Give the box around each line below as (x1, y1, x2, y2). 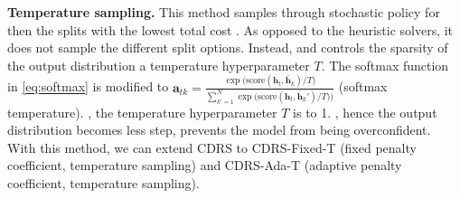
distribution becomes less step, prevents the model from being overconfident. (7, 120, 431, 139)
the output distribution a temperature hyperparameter (7, 55, 310, 74)
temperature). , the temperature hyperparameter (7, 102, 277, 121)
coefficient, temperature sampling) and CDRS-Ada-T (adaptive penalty (7, 156, 402, 175)
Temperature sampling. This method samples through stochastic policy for (7, 3, 440, 21)
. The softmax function (321, 55, 449, 74)
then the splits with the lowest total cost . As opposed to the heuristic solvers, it (7, 20, 454, 39)
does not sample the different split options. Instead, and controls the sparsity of (7, 38, 448, 57)
